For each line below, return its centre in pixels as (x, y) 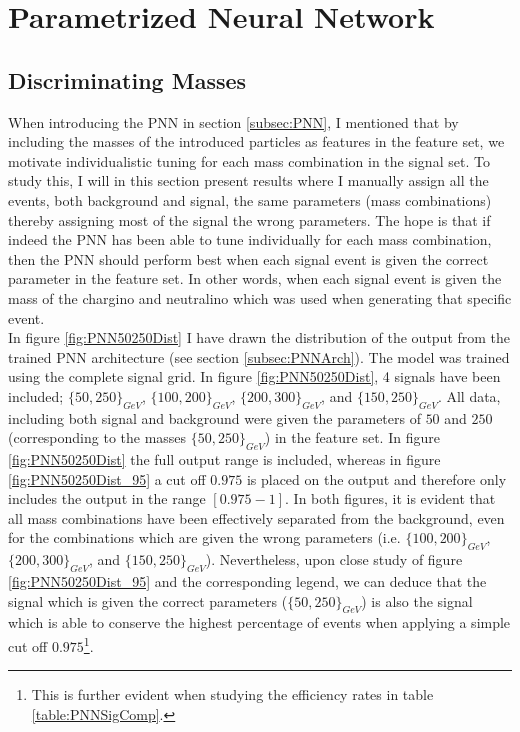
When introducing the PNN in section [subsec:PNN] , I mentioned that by (233, 121)
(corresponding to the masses (97, 437)
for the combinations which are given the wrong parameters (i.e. (204, 537)
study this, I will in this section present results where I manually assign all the (248, 180)
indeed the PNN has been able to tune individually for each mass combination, (250, 239)
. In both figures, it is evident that (390, 498)
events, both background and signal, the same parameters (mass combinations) (250, 199)
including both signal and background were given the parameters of (214, 417)
